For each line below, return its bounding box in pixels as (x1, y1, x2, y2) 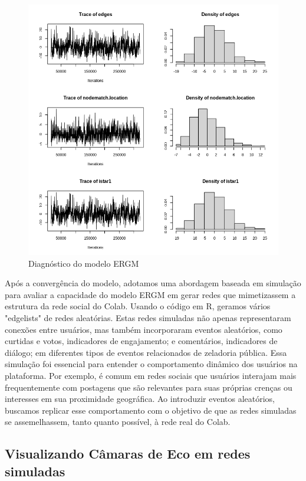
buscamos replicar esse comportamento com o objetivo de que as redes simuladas (5, 404, 297, 416)
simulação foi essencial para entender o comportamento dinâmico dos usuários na (5, 358, 298, 370)
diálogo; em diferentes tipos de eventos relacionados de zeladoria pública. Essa (5, 346, 287, 358)
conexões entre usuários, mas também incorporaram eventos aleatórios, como (5, 323, 282, 335)
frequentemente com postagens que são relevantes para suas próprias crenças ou (5, 381, 292, 393)
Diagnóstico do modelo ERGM (28, 257, 139, 269)
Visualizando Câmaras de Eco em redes (5, 444, 251, 463)
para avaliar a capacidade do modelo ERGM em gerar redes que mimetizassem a (5, 288, 296, 300)
